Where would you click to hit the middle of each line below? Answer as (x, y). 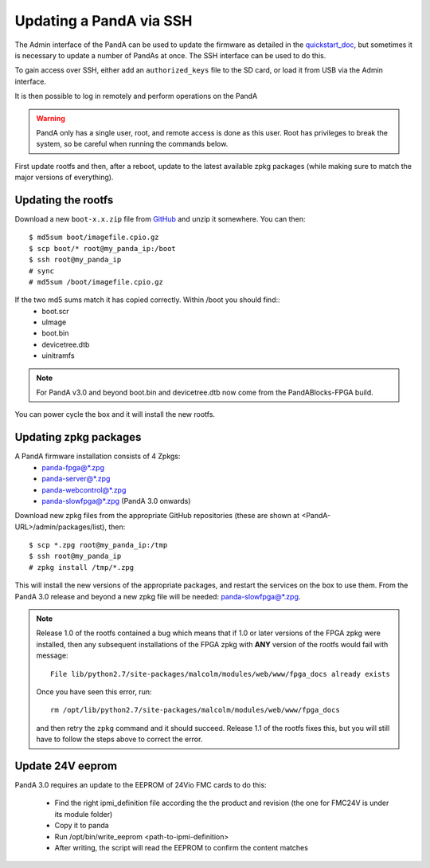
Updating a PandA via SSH (104, 21)
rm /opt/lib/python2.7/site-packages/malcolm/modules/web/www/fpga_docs (195, 710)
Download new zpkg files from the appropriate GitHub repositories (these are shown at (157, 516)
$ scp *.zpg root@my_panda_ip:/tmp (98, 545)
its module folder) (84, 814)
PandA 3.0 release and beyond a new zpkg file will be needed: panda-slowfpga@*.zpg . (158, 596)
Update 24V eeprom (66, 766)
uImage (54, 322)
